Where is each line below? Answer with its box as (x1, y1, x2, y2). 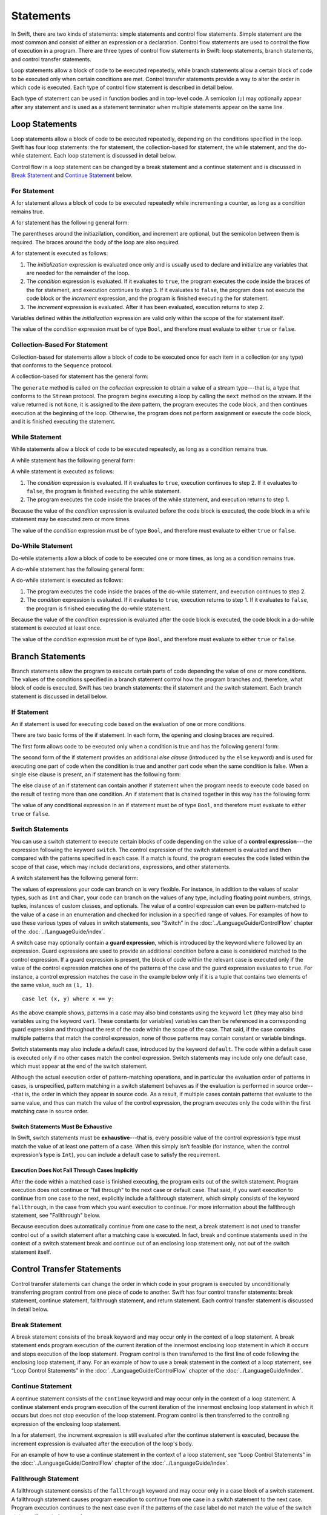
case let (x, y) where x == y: (22, 996, 115, 1002)
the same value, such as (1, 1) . (11, 981, 94, 988)
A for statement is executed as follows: (11, 250, 108, 257)
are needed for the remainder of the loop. (26, 270, 130, 277)
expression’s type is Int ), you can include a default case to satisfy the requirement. (11, 1151, 220, 1159)
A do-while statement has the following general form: (11, 565, 145, 573)
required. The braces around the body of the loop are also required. (11, 238, 180, 245)
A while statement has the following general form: (11, 456, 136, 464)
